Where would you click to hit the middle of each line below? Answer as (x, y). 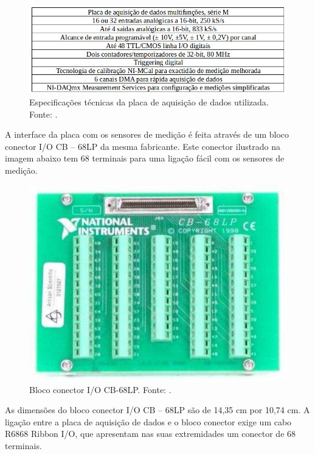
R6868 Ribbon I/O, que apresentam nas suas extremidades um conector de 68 (151, 434)
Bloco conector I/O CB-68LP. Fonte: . (100, 389)
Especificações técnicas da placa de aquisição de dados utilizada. (149, 102)
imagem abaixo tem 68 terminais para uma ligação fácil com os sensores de (145, 158)
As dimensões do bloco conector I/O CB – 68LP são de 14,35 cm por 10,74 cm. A (157, 410)
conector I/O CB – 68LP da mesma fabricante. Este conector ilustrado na (143, 146)
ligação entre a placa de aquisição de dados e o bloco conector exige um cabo (148, 421)
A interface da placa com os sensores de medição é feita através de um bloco (147, 134)
